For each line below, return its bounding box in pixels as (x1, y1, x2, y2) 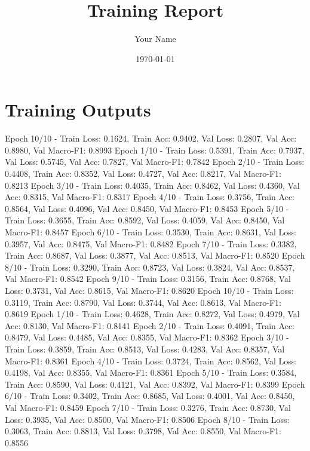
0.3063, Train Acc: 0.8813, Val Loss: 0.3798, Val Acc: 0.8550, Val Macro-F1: (5, 425, 281, 437)
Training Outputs (5, 97, 151, 122)
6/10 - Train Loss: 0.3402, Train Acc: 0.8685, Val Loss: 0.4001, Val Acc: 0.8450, (5, 389, 295, 402)
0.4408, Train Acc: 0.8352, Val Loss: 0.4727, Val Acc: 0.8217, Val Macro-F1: (5, 167, 281, 180)
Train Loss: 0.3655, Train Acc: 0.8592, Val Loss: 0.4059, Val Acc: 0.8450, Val (5, 214, 285, 226)
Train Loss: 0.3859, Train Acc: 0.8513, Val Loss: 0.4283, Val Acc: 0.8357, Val (5, 342, 285, 355)
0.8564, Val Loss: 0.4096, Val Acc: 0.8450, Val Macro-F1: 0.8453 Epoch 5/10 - (5, 202, 289, 214)
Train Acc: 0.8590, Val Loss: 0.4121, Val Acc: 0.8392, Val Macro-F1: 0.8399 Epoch (5, 378, 305, 390)
